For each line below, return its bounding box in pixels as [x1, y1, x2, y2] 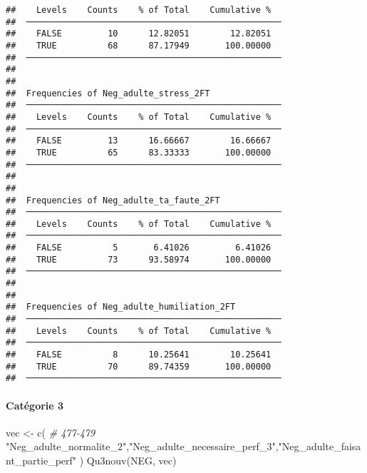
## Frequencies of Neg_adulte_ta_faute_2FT [6, 195, 220, 205]
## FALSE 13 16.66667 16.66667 [6, 136, 272, 146]
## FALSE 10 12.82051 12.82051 [6, 29, 272, 39]
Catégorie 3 [6, 397, 64, 412]
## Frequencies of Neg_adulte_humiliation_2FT [6, 302, 236, 312]
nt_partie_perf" [6, 452, 77, 467]
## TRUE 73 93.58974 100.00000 [6, 254, 272, 265]
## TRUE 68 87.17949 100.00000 [6, 40, 272, 51]
